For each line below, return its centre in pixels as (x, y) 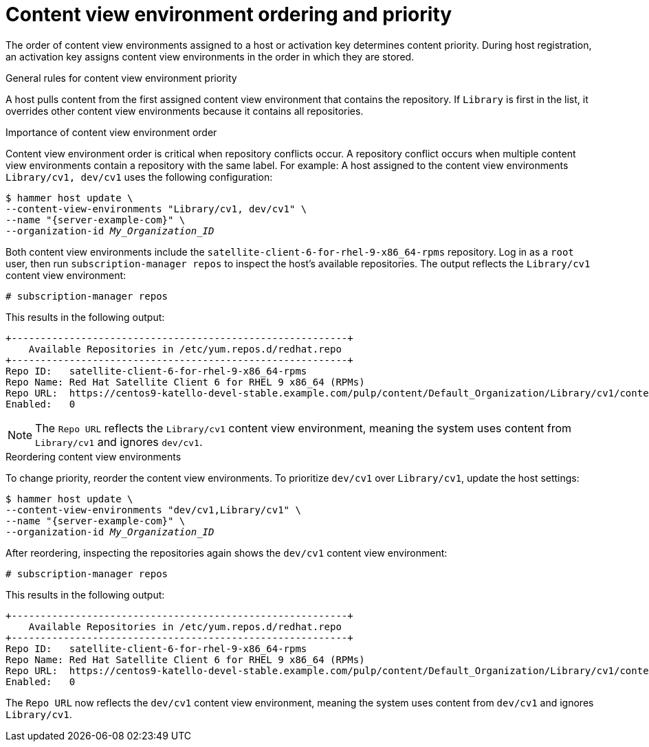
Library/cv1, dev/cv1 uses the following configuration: (139, 177)
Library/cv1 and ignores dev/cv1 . (119, 442)
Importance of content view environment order (111, 132)
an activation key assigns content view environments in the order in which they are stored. (210, 56)
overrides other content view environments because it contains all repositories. (185, 111)
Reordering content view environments (93, 456)
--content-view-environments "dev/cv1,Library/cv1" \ (153, 510)
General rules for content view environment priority (121, 78)
